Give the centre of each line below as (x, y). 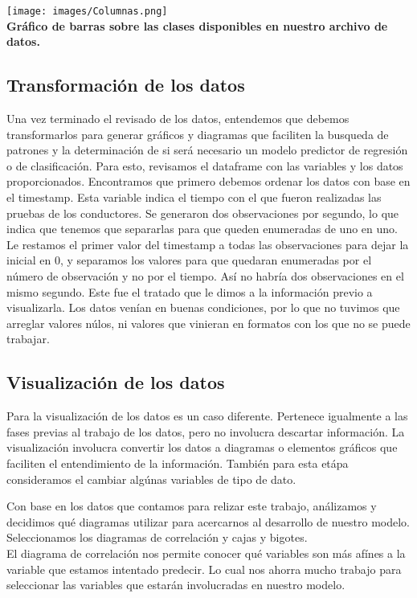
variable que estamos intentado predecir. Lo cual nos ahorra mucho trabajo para (204, 569)
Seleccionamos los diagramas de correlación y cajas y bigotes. (157, 537)
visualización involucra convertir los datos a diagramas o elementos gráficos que (202, 447)
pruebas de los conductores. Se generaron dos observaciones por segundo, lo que (203, 213)
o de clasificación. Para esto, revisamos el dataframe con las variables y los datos (205, 165)
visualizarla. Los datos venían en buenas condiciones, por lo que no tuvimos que (203, 307)
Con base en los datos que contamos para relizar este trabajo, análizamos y (192, 506)
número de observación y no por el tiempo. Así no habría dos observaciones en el (205, 275)
